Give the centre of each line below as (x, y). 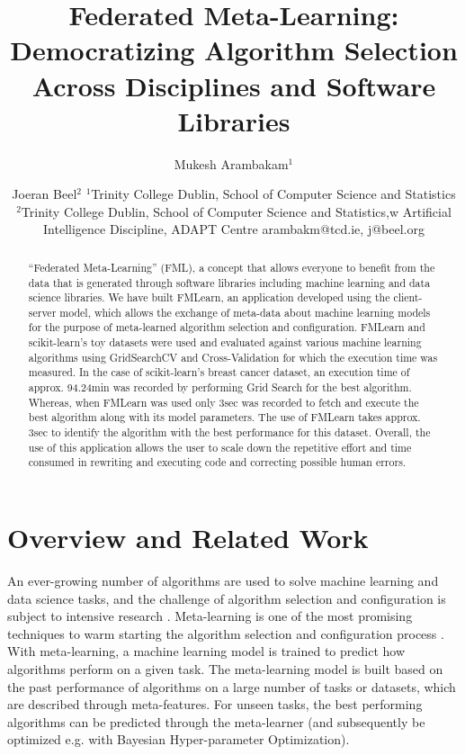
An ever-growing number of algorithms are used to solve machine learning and (223, 580)
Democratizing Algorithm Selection (234, 50)
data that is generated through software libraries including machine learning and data (229, 282)
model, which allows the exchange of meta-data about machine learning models (245, 312)
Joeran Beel (45, 194)
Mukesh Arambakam (231, 163)
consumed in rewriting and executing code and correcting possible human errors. (217, 462)
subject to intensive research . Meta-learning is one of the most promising (210, 616)
